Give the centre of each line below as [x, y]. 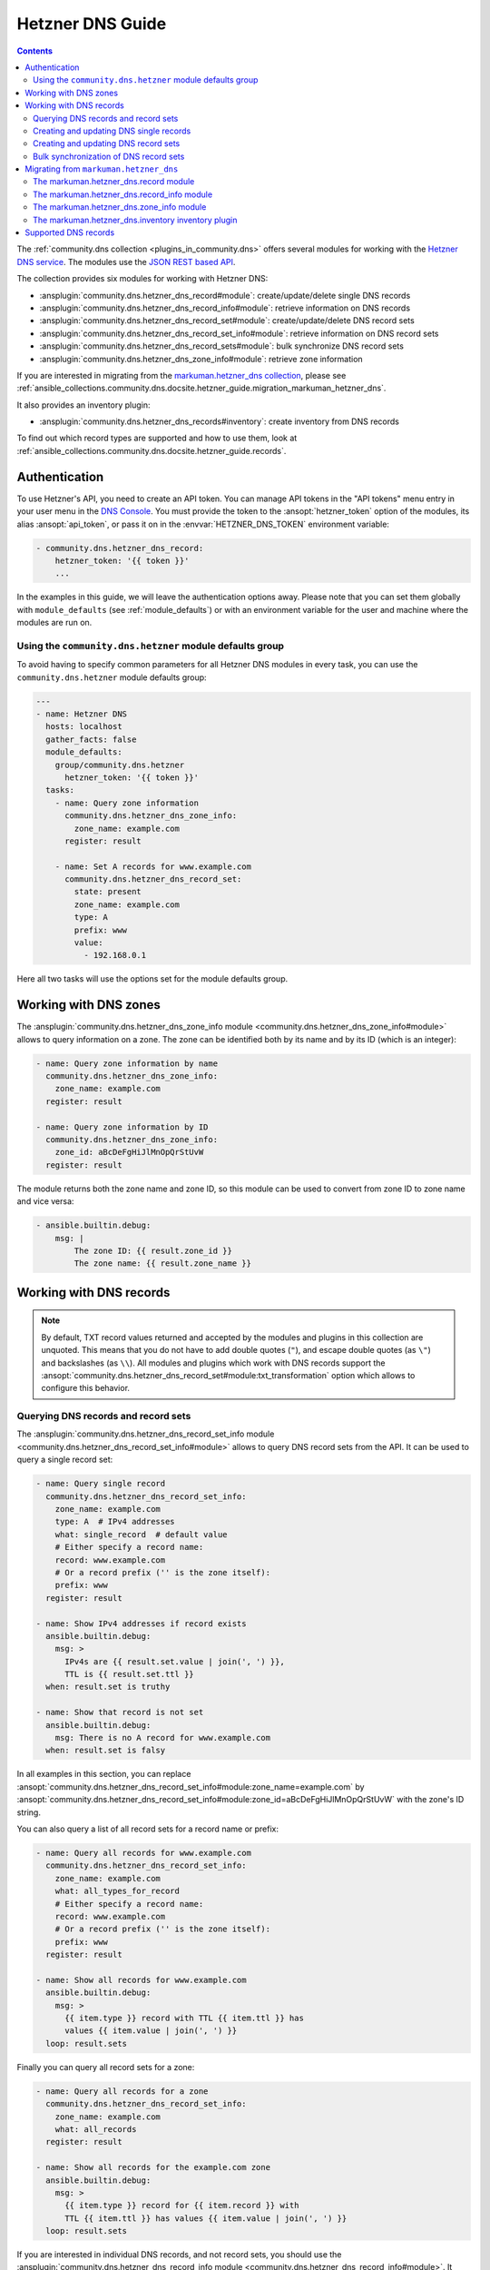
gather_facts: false [91, 739]
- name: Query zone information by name [127, 1063]
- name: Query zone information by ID [122, 1127]
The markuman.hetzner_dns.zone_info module [120, 207]
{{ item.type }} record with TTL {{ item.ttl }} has [184, 2018]
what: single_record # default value [141, 1534]
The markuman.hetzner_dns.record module [114, 182]
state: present [108, 892]
